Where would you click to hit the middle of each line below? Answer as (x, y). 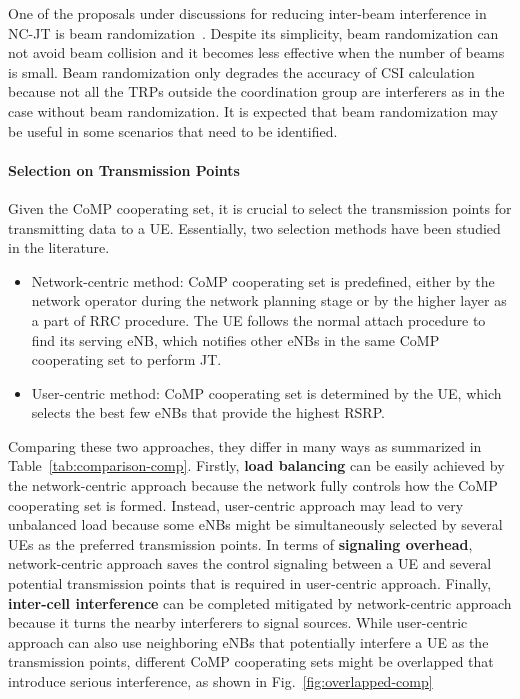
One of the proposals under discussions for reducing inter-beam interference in (247, 13)
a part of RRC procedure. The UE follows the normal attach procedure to (258, 319)
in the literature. (59, 247)
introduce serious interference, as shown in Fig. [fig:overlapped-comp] (220, 681)
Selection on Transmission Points (124, 169)
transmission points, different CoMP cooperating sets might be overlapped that (251, 661)
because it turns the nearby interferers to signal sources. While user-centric (238, 622)
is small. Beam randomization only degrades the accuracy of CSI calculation (241, 71)
